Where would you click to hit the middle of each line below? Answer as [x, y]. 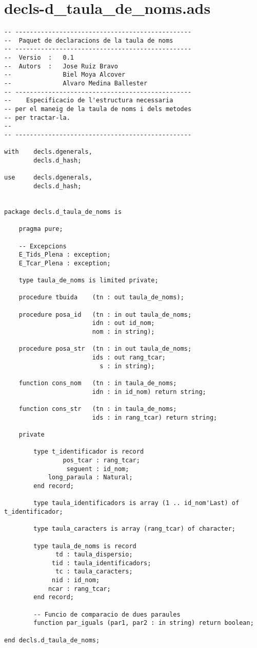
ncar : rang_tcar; [79, 589]
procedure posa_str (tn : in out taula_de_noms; [105, 349]
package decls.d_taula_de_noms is [63, 212]
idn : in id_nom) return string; [149, 392]
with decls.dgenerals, [48, 152]
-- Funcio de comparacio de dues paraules [107, 614]
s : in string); [127, 366]
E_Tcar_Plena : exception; [65, 263]
